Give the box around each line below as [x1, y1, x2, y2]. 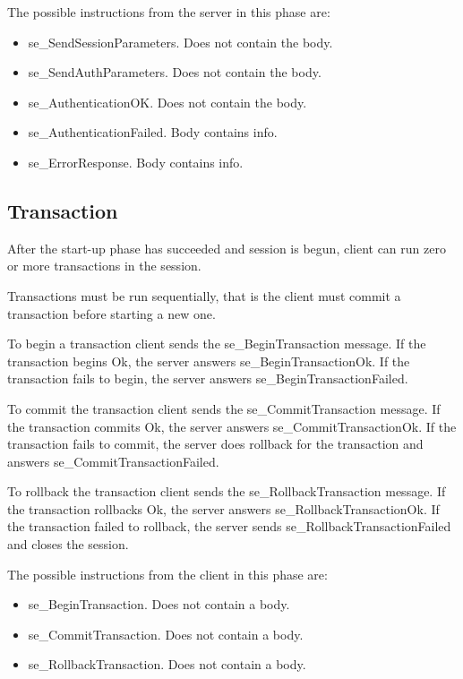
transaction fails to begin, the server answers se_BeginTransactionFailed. [7, 369, 408, 388]
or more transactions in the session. [7, 256, 201, 275]
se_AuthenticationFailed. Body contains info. [28, 123, 278, 142]
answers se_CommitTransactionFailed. [7, 451, 219, 470]
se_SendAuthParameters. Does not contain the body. [28, 63, 322, 82]
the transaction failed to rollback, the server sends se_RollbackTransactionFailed [7, 517, 451, 536]
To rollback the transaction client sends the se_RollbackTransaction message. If [7, 482, 446, 501]
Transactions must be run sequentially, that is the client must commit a [7, 286, 401, 305]
